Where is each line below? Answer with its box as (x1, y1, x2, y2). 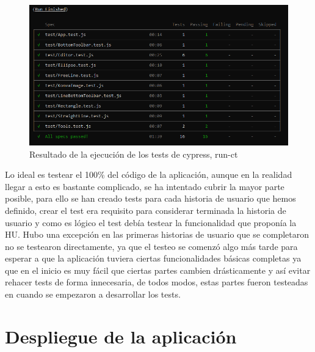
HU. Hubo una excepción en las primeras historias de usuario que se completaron (5, 228, 310, 241)
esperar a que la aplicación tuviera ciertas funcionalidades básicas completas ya (5, 252, 302, 265)
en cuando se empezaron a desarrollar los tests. (5, 288, 181, 301)
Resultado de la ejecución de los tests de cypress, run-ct (29, 147, 238, 160)
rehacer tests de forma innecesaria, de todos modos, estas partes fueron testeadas (5, 276, 308, 288)
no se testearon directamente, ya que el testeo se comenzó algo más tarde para (5, 240, 298, 252)
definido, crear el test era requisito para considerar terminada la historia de (5, 204, 286, 216)
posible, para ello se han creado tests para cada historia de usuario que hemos (5, 192, 296, 205)
